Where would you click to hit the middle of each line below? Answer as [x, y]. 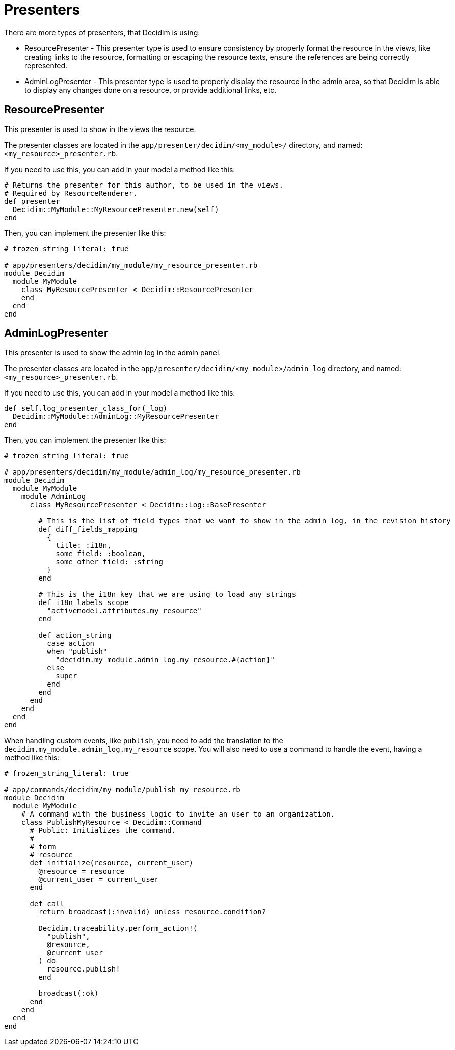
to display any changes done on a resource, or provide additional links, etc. [151, 90]
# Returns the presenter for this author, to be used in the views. [144, 185]
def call [47, 904]
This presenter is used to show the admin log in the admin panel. [113, 353]
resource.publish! [84, 969]
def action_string [75, 635]
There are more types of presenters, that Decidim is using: [102, 32]
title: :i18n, [84, 546]
